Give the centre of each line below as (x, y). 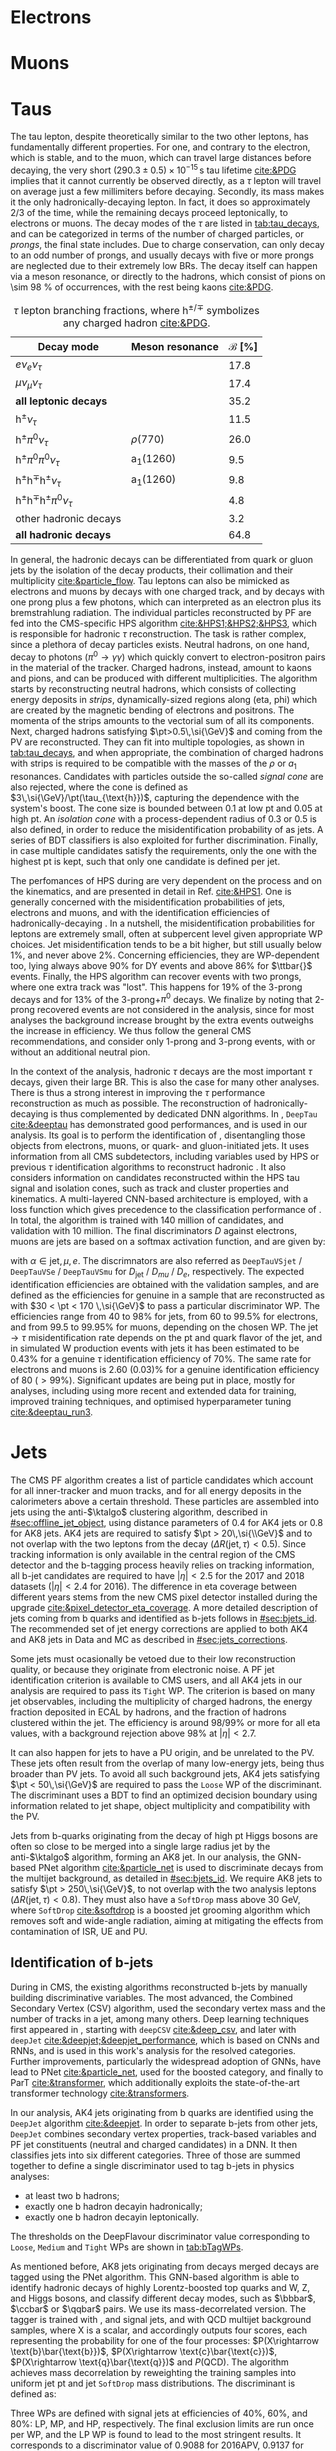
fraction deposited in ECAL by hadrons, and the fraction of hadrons (148, 1712)
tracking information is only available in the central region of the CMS (153, 1555)
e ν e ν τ (28, 365)
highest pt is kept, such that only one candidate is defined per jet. (145, 861)
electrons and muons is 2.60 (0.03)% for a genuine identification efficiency (165, 1370)
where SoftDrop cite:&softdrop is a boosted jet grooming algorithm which (160, 1910)
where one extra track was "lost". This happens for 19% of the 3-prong (156, 987)
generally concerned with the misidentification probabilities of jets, (148, 902)
